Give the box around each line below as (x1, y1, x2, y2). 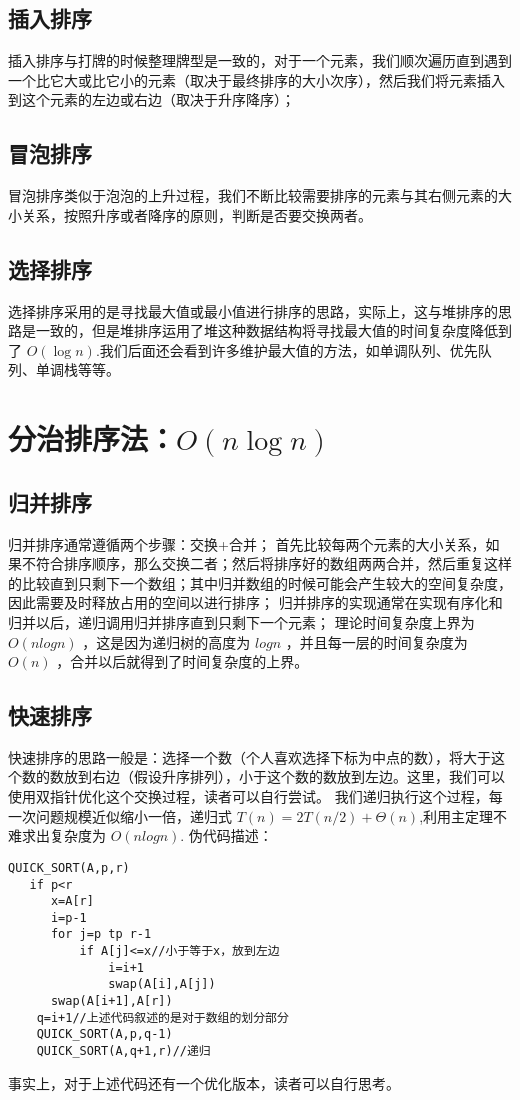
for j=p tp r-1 (50, 927, 152, 942)
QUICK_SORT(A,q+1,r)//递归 (36, 1044, 211, 1059)
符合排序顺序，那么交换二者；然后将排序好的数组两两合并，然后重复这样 (35, 553, 512, 574)
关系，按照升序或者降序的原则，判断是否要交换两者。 (21, 204, 372, 225)
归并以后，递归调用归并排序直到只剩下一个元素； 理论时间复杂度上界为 (8, 611, 475, 632)
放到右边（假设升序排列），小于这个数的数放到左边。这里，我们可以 (63, 766, 505, 787)
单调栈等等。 (35, 359, 120, 380)
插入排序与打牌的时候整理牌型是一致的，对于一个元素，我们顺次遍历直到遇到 (8, 50, 512, 71)
